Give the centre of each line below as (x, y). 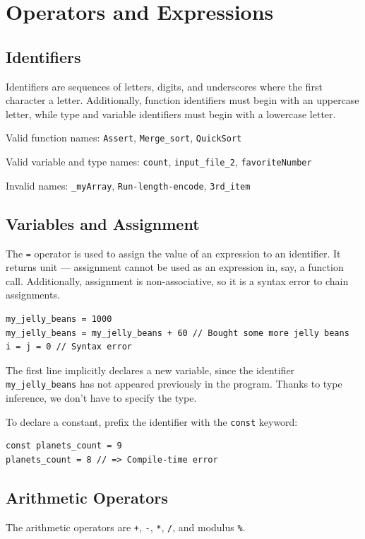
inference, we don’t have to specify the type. (101, 398)
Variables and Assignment (103, 223)
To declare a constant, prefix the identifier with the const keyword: (152, 421)
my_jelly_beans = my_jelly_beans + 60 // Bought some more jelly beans (178, 333)
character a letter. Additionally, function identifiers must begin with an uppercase (182, 100)
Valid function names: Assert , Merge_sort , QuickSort (124, 138)
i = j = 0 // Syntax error (69, 347)
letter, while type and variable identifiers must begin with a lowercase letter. (171, 114)
